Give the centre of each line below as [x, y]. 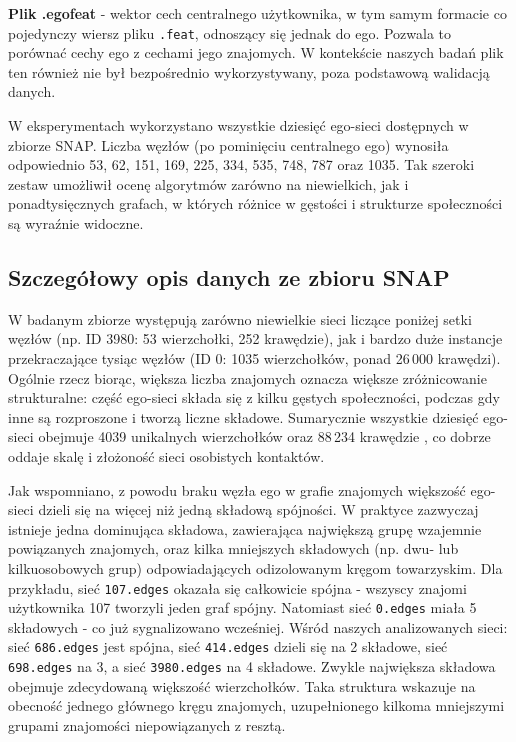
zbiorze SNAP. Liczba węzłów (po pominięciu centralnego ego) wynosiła [228, 144]
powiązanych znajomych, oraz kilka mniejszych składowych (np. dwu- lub [233, 548]
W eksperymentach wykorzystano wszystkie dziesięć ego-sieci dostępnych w [238, 125]
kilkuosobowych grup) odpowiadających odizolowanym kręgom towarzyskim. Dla [255, 567]
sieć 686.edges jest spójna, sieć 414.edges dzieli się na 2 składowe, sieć [228, 646]
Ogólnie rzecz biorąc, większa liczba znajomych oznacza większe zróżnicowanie [247, 377]
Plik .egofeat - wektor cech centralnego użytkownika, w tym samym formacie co [257, 13]
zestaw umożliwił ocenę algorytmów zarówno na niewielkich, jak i [208, 183]
